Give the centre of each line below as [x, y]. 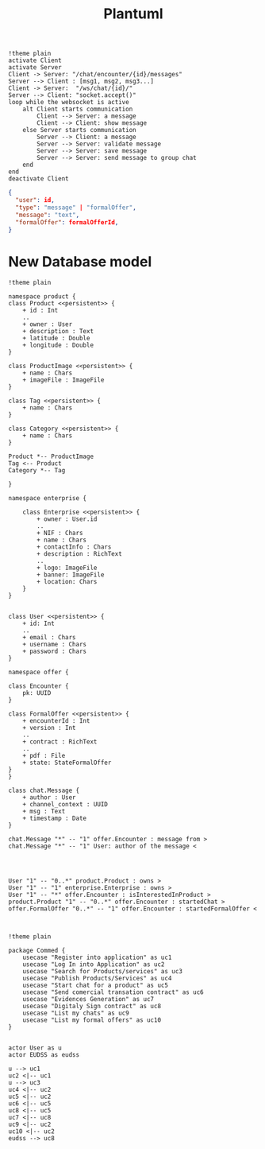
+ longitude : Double [58, 345]
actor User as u [35, 1048]
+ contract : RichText [60, 742]
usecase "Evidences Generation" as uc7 [88, 1000]
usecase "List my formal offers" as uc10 [92, 1020]
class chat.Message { [44, 791]
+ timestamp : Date [55, 819]
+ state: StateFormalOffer [67, 763]
